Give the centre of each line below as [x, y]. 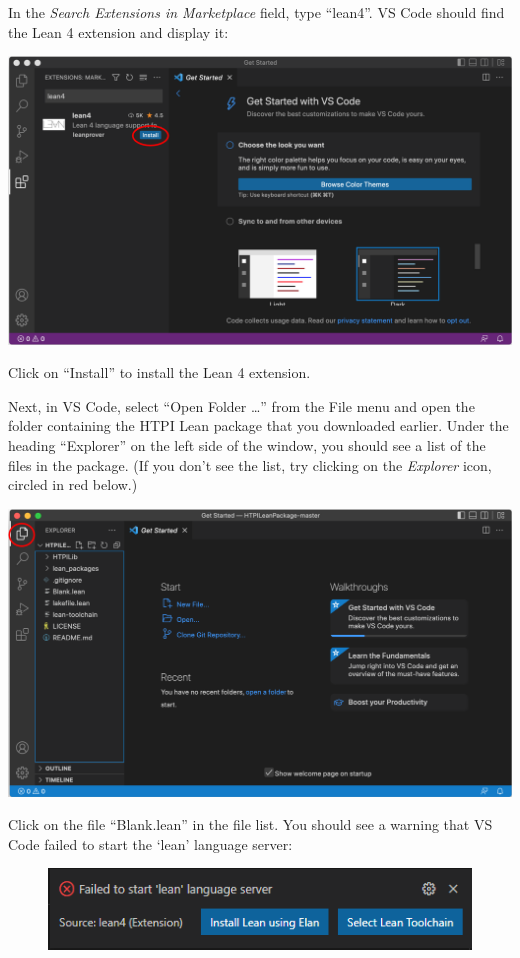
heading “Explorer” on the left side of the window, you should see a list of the [247, 444]
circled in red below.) [73, 484]
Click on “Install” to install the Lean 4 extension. [159, 372]
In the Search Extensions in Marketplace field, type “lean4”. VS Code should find [256, 12]
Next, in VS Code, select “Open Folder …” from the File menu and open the [241, 405]
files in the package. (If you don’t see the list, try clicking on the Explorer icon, [250, 464]
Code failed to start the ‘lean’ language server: [150, 843]
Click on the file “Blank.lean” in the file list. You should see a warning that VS [250, 824]
